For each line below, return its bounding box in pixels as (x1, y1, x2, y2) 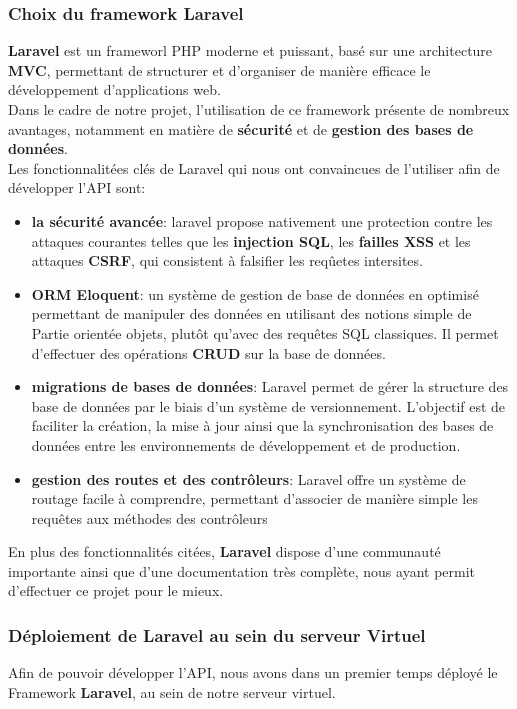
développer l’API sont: (8, 177, 146, 198)
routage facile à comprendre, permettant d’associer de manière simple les (31, 488, 478, 509)
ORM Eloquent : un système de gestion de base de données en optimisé (31, 283, 479, 304)
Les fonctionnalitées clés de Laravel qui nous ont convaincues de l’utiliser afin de (8, 157, 500, 178)
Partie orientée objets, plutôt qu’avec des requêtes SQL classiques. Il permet (31, 322, 499, 343)
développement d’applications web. (8, 79, 221, 100)
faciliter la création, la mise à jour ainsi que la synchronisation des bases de (31, 415, 494, 436)
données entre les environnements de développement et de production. (31, 434, 461, 455)
